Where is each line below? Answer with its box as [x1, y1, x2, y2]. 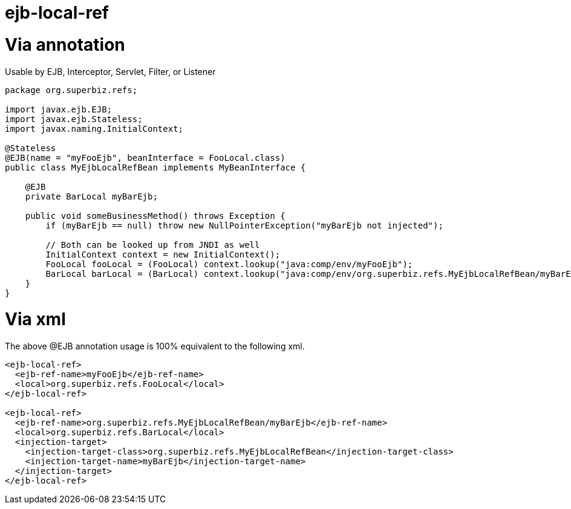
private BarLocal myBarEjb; [25, 191, 158, 201]
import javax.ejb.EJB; [5, 104, 113, 114]
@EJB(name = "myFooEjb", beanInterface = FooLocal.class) [5, 152, 285, 163]
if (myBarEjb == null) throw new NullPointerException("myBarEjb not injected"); [45, 220, 443, 230]
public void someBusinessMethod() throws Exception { [25, 210, 285, 221]
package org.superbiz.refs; [5, 85, 138, 95]
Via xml [5, 309, 66, 330]
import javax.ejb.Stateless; [5, 114, 143, 124]
